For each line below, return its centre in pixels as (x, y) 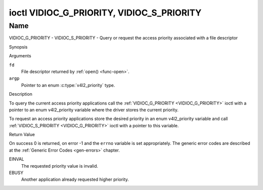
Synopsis (18, 47)
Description (21, 94)
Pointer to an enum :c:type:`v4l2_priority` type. (68, 85)
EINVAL (17, 159)
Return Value (22, 135)
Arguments (20, 56)
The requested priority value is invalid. (60, 166)
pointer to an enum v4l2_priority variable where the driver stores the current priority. (94, 110)
